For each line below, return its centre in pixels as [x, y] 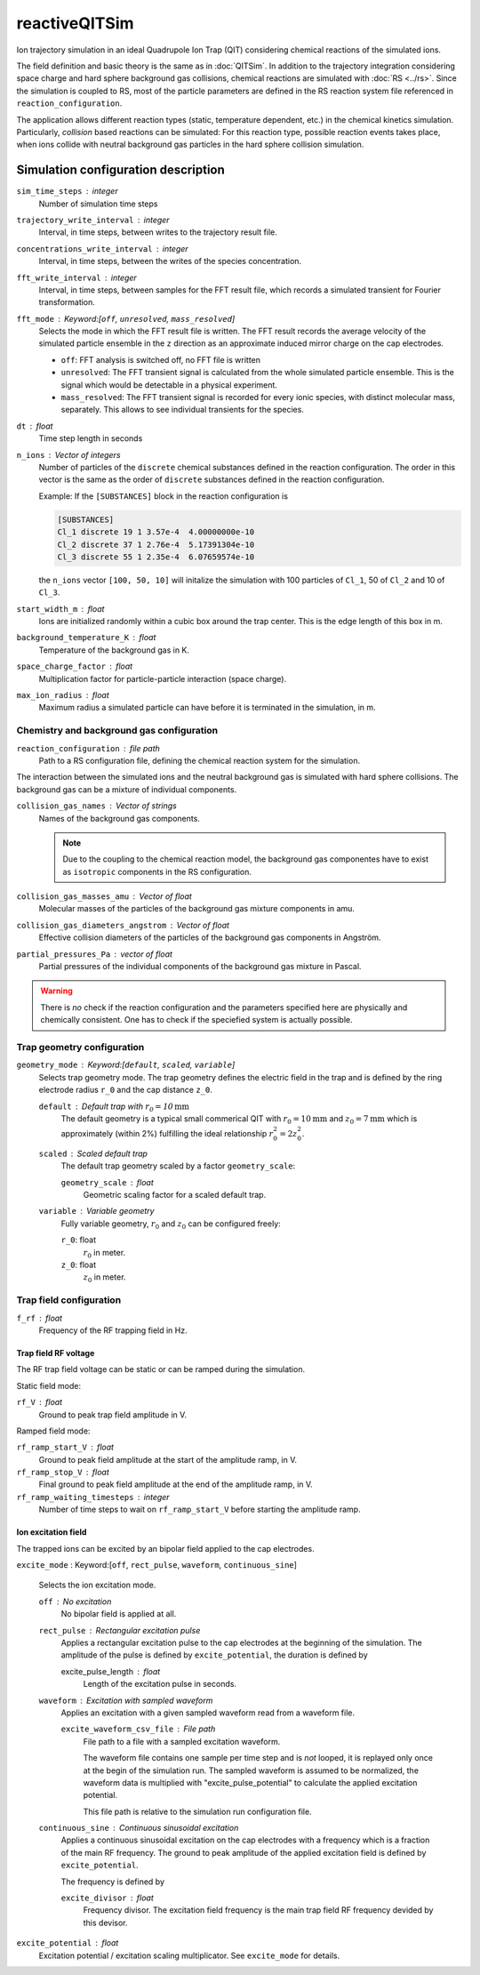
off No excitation [75, 1602]
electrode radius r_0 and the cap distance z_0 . [126, 1090]
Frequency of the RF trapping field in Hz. [113, 1330]
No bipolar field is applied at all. [119, 1614]
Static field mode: [49, 1385]
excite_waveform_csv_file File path [138, 1729]
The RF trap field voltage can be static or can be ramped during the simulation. [161, 1369]
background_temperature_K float [86, 638]
